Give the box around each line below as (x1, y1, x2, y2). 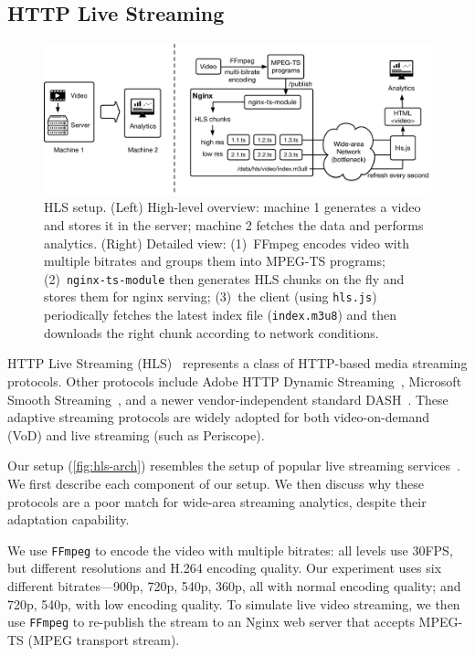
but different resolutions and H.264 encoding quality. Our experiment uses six (7, 558, 442, 577)
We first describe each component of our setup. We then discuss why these (7, 473, 425, 492)
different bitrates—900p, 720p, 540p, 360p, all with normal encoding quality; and (7, 576, 461, 595)
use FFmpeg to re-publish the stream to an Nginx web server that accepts (7, 612, 415, 631)
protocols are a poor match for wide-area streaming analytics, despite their (7, 492, 427, 511)
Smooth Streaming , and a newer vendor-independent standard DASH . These (7, 389, 449, 408)
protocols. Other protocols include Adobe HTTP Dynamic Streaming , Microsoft (7, 371, 462, 390)
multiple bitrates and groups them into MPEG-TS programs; (44, 251, 385, 270)
